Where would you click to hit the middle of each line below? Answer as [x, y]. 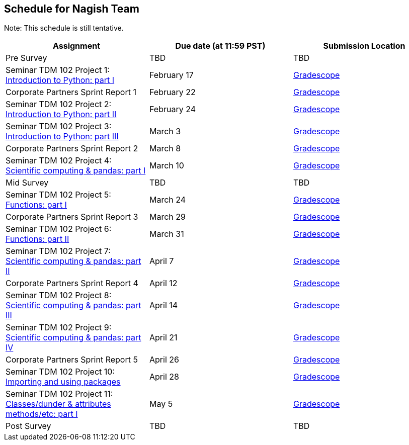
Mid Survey [27, 183]
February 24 [172, 109]
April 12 [163, 283]
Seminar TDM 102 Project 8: [59, 295]
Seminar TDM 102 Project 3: [59, 126]
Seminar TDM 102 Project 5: [58, 195]
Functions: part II [37, 239]
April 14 [163, 305]
